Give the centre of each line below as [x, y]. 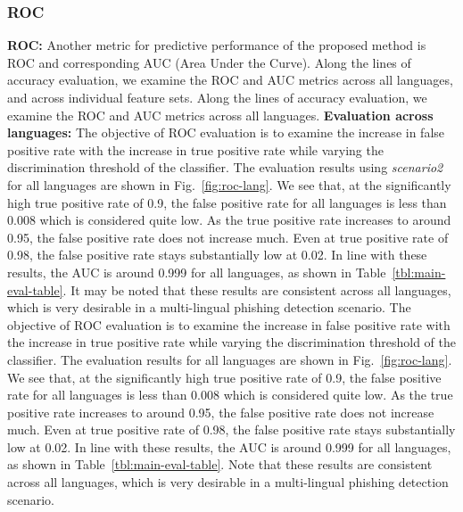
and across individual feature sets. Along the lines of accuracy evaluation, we [217, 97]
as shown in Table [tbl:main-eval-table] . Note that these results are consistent [220, 464]
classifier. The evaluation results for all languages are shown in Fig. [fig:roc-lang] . [230, 359]
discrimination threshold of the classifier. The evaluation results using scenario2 [225, 167]
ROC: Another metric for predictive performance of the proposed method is [217, 45]
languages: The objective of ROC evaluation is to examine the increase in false [226, 132]
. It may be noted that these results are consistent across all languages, [257, 289]
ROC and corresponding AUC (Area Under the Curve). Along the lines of [209, 62]
